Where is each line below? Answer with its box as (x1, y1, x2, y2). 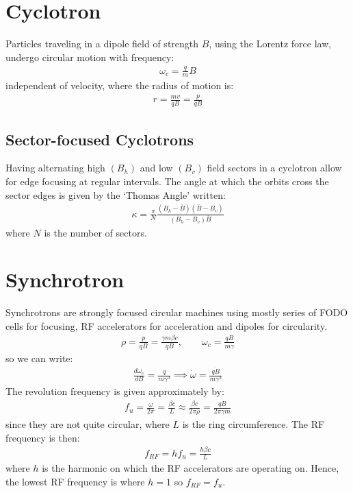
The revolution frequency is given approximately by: (5, 384, 224, 398)
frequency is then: (5, 430, 80, 444)
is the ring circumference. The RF (182, 417, 325, 431)
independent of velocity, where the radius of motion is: (5, 78, 234, 93)
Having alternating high (5, 160, 105, 175)
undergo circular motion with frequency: (5, 49, 174, 64)
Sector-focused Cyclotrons (5, 128, 194, 149)
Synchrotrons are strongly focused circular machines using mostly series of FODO (5, 305, 348, 320)
